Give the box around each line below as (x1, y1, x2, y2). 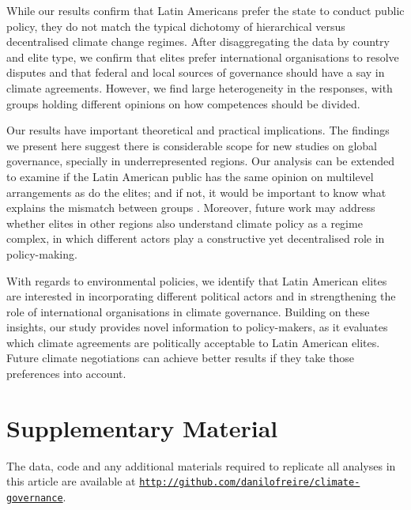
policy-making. (6, 245, 77, 262)
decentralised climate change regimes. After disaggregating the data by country (6, 33, 390, 50)
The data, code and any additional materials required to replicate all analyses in (6, 457, 396, 474)
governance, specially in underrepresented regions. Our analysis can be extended (6, 153, 395, 169)
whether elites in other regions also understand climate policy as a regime (6, 214, 363, 231)
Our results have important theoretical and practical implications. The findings (6, 122, 390, 138)
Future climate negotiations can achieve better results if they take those (6, 349, 355, 366)
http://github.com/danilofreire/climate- (139, 477, 360, 489)
